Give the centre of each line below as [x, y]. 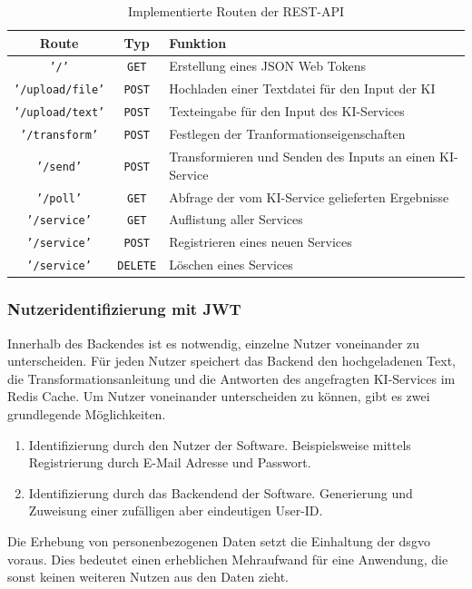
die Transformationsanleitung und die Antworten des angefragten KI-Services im [231, 378]
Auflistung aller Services [236, 219]
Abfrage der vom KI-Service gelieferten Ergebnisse [309, 196]
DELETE [137, 266]
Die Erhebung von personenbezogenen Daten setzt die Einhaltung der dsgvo [219, 540]
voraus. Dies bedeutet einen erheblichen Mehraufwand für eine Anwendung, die [228, 559]
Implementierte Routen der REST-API [236, 11]
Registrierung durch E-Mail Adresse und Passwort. [170, 462]
